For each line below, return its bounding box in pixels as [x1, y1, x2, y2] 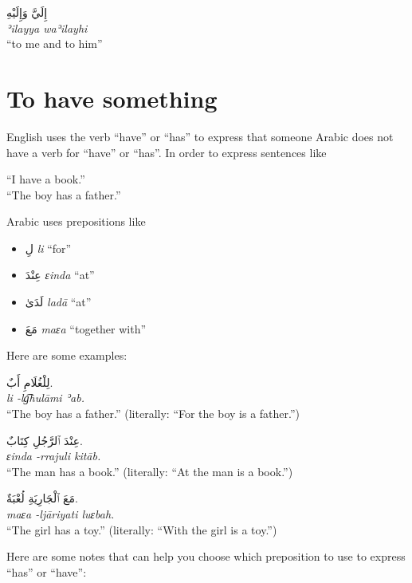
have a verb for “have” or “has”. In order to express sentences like [6, 144, 327, 160]
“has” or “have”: [6, 563, 87, 580]
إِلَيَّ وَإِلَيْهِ [6, 4, 48, 20]
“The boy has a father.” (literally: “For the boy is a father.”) [6, 405, 300, 422]
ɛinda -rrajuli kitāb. [6, 447, 101, 464]
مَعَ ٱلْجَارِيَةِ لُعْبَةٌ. [6, 490, 78, 506]
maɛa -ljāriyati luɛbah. [6, 506, 115, 522]
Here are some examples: [6, 347, 128, 364]
